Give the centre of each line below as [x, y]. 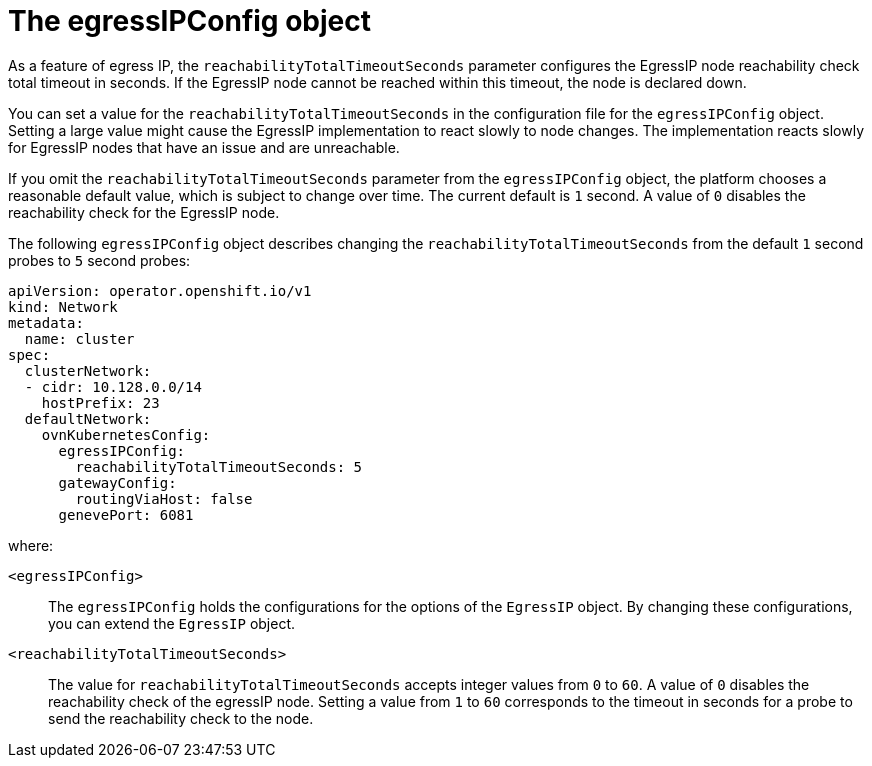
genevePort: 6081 [126, 514]
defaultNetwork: [88, 418]
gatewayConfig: [117, 482]
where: [31, 545]
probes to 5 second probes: [99, 260]
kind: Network [63, 306]
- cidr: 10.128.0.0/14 [113, 386]
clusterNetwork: [88, 370]
